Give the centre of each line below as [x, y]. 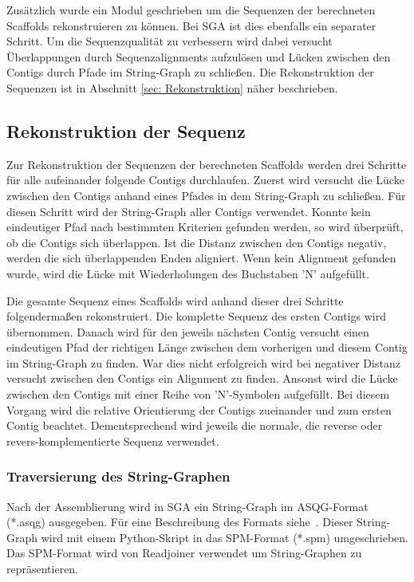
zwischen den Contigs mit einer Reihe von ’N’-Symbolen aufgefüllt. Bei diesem [198, 394]
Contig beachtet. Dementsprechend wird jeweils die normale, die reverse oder [195, 425]
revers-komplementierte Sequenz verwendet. [113, 440]
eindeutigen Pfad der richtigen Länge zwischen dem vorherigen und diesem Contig [207, 347]
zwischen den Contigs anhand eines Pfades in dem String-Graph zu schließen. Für [206, 195]
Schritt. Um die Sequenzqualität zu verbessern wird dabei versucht [170, 41]
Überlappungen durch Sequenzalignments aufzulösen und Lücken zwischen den [199, 56]
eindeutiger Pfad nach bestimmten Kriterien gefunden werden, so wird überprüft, [205, 227]
